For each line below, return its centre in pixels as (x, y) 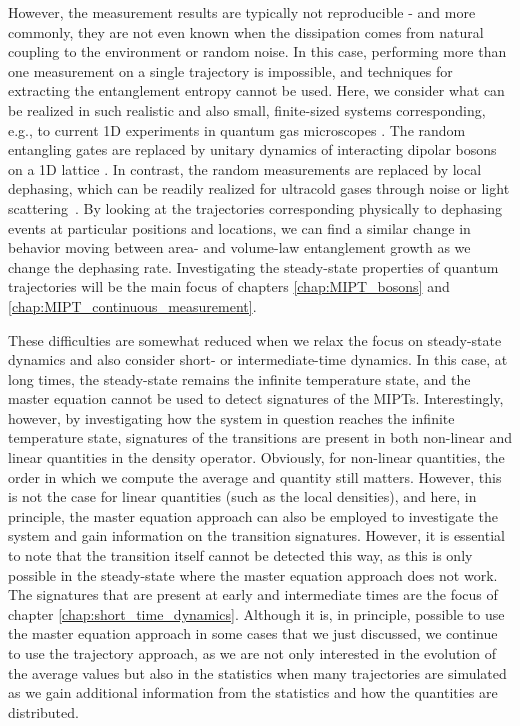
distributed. (43, 711)
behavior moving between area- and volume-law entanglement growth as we (239, 247)
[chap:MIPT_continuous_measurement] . (132, 305)
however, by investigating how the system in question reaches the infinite (231, 417)
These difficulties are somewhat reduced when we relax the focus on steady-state (255, 339)
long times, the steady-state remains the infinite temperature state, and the (239, 378)
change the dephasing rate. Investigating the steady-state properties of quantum (253, 266)
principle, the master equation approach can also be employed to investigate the (253, 515)
